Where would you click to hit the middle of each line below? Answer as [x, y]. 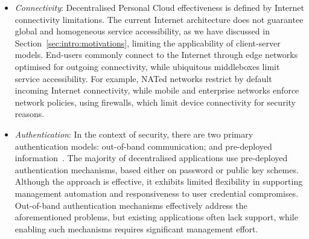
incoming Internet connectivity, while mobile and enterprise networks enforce [157, 90]
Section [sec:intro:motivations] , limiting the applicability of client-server [148, 43]
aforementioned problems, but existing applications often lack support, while [156, 217]
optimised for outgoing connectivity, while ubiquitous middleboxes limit [147, 66]
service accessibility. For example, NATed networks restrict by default [143, 78]
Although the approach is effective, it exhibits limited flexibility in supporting [159, 181]
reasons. [30, 114]
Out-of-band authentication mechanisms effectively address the [131, 205]
